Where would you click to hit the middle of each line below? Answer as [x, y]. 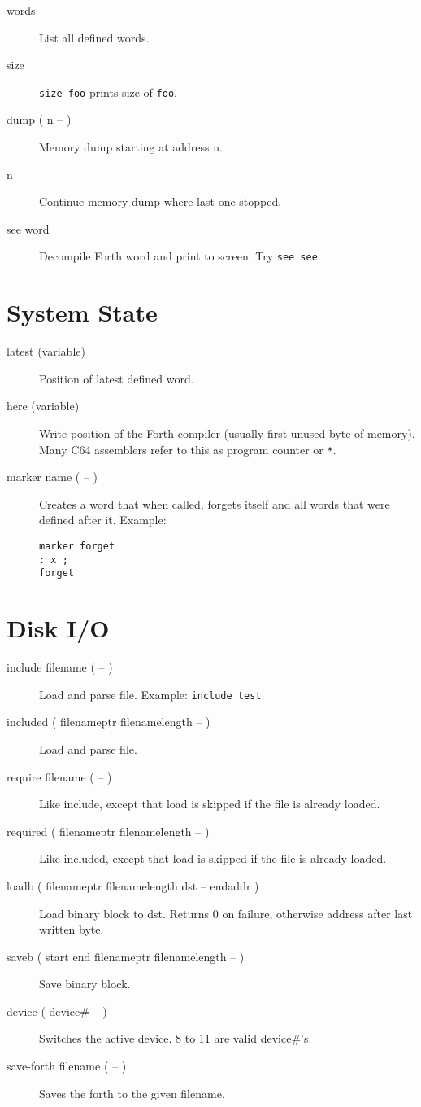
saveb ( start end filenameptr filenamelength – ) [126, 956]
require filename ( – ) [59, 776]
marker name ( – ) [52, 477]
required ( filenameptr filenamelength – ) [108, 831]
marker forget [77, 546]
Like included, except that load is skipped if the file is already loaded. [213, 858]
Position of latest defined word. [117, 378]
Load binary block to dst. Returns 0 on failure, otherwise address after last [226, 913]
